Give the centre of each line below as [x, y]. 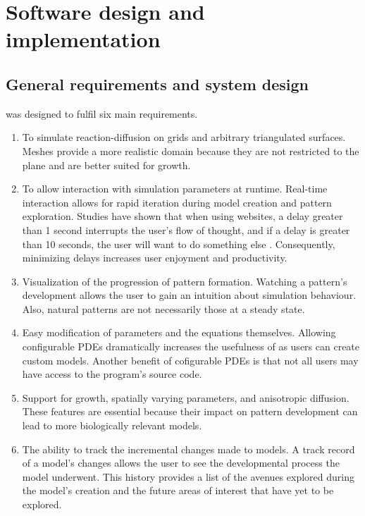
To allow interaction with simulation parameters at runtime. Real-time [175, 189]
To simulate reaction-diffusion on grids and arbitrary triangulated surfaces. [184, 137]
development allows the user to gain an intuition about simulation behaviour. [189, 295]
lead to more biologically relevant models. [112, 425]
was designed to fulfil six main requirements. [102, 113]
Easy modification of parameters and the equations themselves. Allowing [179, 332]
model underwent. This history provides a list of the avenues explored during [188, 476]
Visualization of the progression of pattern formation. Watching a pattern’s [185, 281]
